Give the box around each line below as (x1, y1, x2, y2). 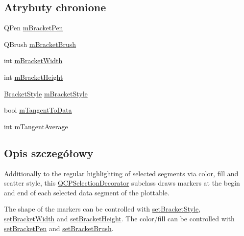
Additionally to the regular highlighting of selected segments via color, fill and (4, 168, 239, 178)
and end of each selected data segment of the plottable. (4, 187, 170, 197)
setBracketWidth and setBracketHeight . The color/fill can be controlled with (4, 213, 235, 223)
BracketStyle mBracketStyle (4, 88, 88, 98)
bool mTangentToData (4, 105, 72, 115)
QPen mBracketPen (4, 23, 63, 33)
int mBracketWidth (4, 55, 63, 66)
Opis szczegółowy (4, 145, 94, 160)
